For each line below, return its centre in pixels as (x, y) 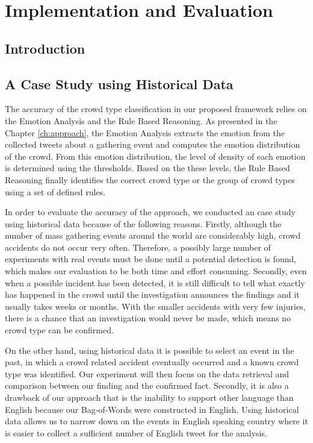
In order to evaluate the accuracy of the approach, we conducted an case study (150, 212)
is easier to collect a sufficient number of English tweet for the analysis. (136, 432)
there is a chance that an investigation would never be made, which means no (148, 318)
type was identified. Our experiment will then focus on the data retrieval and (147, 373)
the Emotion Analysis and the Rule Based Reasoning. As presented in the (141, 120)
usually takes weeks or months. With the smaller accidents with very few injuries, (155, 306)
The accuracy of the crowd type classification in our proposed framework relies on (156, 109)
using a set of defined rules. (55, 191)
